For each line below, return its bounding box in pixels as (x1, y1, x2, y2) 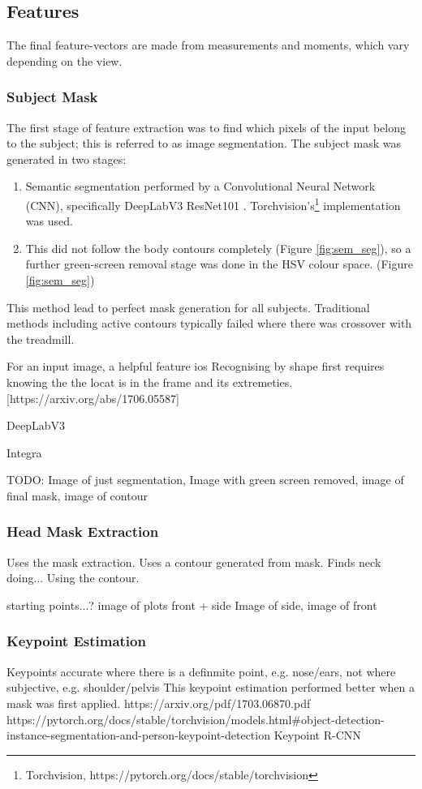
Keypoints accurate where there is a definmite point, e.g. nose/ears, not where (6, 663, 396, 680)
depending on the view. (6, 52, 123, 69)
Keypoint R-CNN (273, 727, 361, 744)
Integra (6, 444, 42, 461)
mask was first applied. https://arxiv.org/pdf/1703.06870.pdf (6, 694, 311, 711)
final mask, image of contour (6, 487, 148, 504)
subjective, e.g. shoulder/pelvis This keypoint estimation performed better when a (6, 679, 416, 696)
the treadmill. (6, 330, 75, 347)
